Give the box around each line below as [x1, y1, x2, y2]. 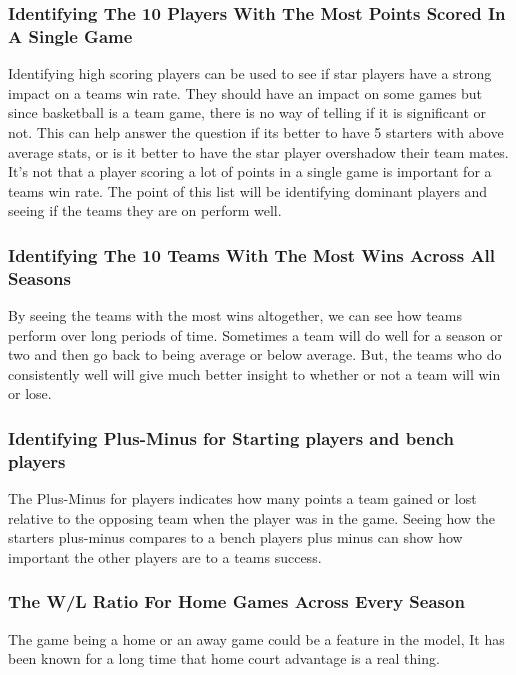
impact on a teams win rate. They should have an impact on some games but [8, 82, 482, 103]
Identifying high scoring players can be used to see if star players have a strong [8, 63, 492, 84]
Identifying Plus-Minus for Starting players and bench [8, 425, 454, 450]
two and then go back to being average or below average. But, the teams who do [8, 344, 502, 365]
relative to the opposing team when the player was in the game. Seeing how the [8, 507, 496, 528]
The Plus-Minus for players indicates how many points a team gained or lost [8, 488, 477, 509]
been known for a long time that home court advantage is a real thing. [8, 648, 440, 669]
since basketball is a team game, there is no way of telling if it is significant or [8, 102, 487, 123]
